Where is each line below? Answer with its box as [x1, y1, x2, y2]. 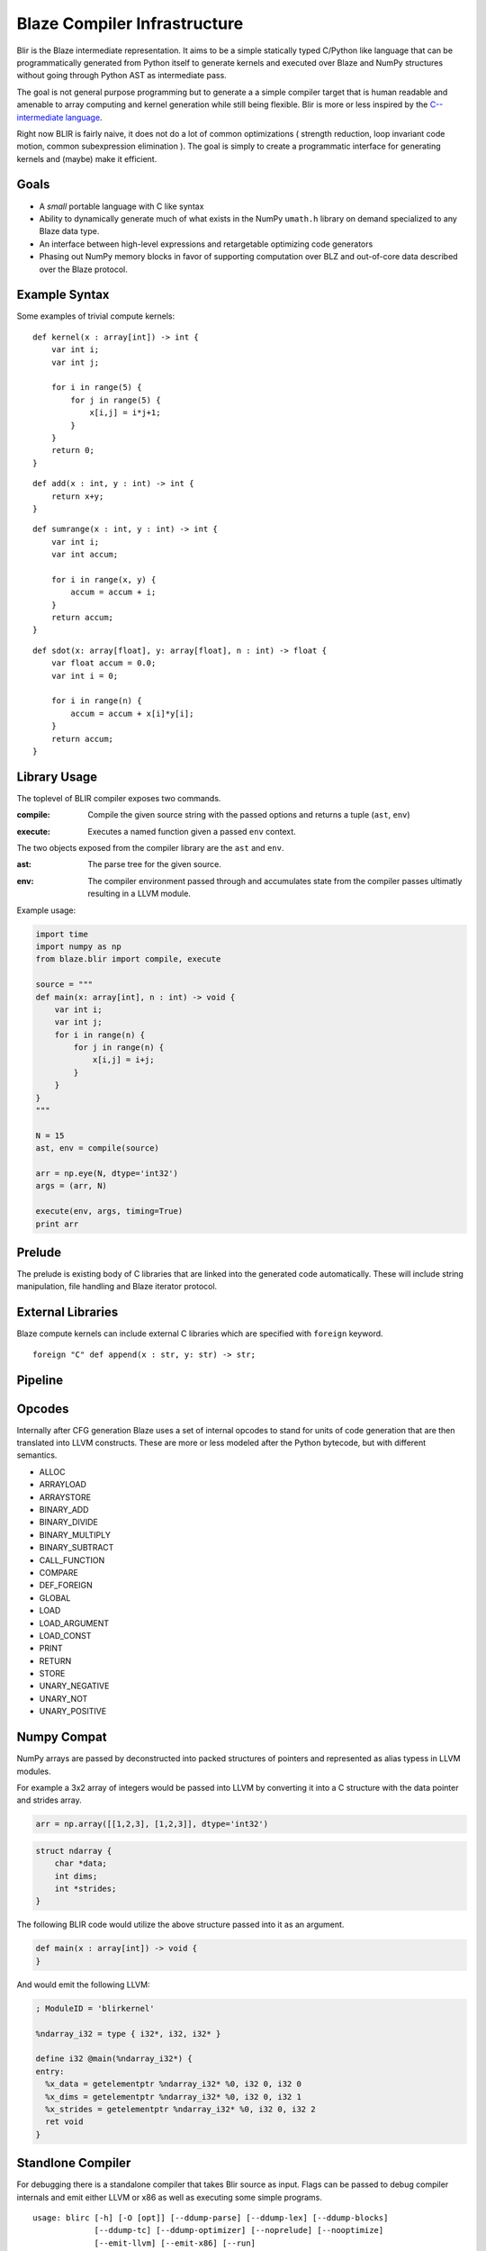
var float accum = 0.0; [50, 658, 157, 668]
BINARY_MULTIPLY [39, 1529, 112, 1540]
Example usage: [16, 905, 76, 916]
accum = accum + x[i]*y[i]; [70, 708, 194, 719]
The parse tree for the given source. [87, 859, 222, 870]
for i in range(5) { [50, 383, 142, 393]
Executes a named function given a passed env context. [87, 826, 296, 836]
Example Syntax [16, 287, 110, 303]
